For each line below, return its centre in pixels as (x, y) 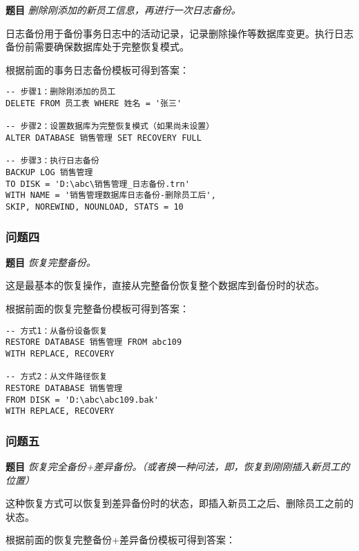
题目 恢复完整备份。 (51, 262)
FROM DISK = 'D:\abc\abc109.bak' (82, 400)
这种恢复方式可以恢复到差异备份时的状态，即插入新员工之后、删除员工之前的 (179, 503)
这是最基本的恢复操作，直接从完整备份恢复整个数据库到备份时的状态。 (165, 285)
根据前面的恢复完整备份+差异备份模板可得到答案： (120, 540)
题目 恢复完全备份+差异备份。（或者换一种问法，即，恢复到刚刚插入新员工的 (178, 467)
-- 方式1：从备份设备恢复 (57, 331)
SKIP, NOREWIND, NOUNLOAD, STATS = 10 (95, 207)
